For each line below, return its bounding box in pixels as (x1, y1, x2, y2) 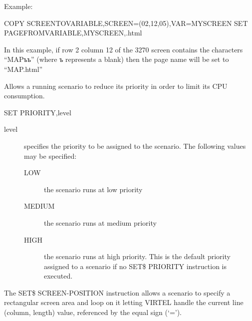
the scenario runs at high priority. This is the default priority (44, 251, 231, 262)
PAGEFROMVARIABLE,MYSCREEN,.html (4, 27, 142, 38)
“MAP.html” (4, 63, 43, 74)
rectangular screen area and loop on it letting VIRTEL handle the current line (4, 297, 244, 308)
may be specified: (24, 150, 77, 161)
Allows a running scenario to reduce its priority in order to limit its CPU (4, 80, 228, 91)
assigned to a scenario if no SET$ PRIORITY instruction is (44, 261, 227, 271)
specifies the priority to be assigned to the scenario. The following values (24, 140, 246, 151)
